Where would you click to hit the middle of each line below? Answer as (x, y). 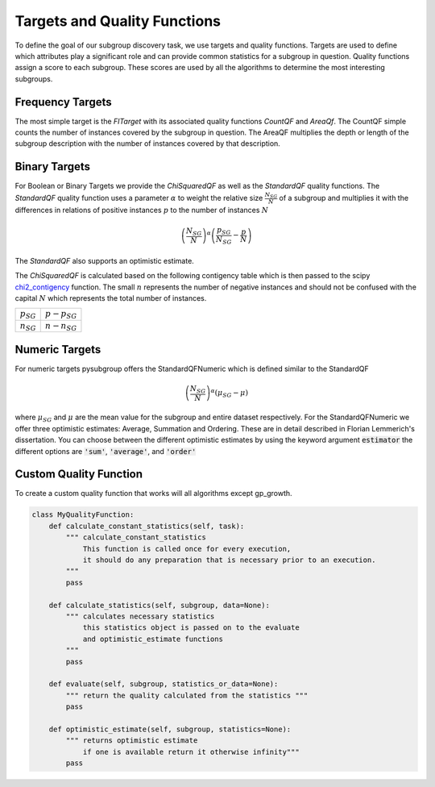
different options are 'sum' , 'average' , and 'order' (106, 451)
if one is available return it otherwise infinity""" (191, 752)
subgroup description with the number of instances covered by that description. (148, 144)
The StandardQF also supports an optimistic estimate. (105, 260)
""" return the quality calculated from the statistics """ (187, 695)
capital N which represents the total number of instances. (111, 298)
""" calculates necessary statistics (140, 616)
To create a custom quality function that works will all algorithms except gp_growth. (154, 493)
